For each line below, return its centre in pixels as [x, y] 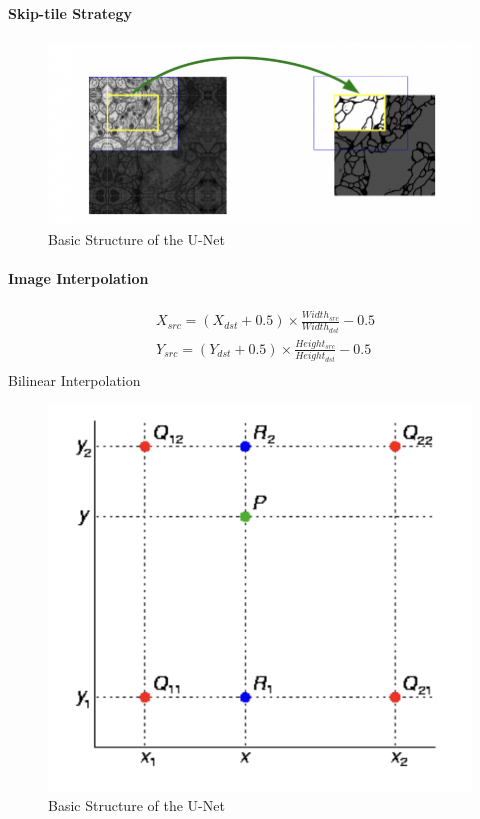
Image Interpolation [78, 278]
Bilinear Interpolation [74, 379]
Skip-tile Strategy [70, 12]
